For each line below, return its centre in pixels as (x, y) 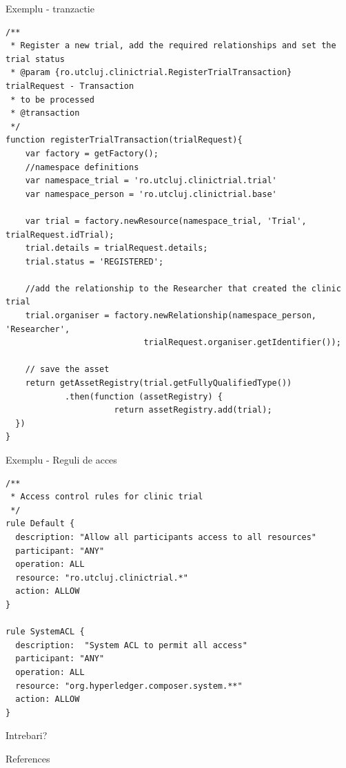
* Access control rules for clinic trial (107, 497)
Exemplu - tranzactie (50, 8)
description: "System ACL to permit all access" (131, 645)
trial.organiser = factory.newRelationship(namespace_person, (171, 316)
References (28, 758)
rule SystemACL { (45, 632)
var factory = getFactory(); (92, 153)
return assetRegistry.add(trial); (193, 410)
